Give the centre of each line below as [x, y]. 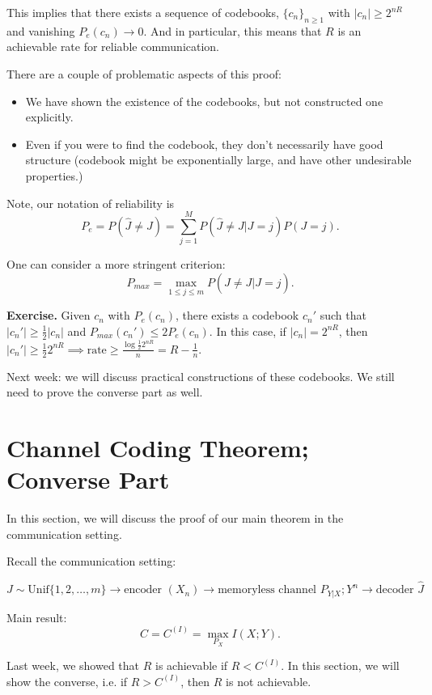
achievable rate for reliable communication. [113, 47]
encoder [143, 590]
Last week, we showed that [73, 665]
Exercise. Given [49, 315]
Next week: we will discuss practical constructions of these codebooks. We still [201, 376]
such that [343, 315]
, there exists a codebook [237, 315]
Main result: [37, 617]
